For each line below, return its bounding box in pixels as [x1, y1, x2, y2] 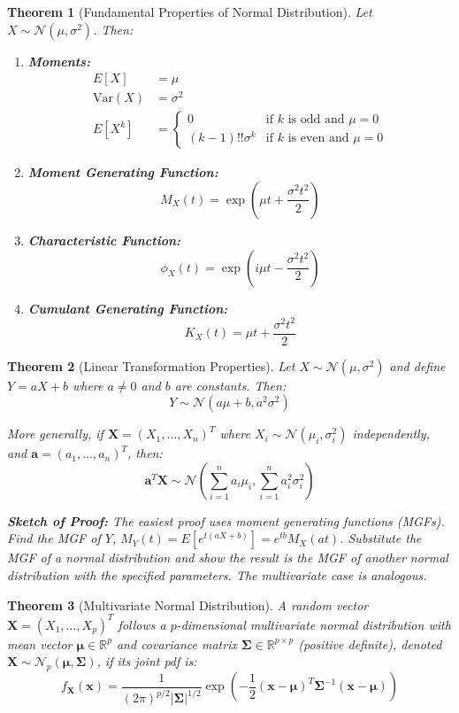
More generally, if [7, 424, 103, 443]
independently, [352, 424, 430, 443]
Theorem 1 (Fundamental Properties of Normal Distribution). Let [7, 3, 372, 20]
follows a [118, 615, 166, 633]
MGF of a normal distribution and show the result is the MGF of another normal [7, 548, 448, 567]
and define [389, 356, 446, 375]
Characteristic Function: [27, 230, 181, 249]
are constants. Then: [174, 376, 287, 394]
